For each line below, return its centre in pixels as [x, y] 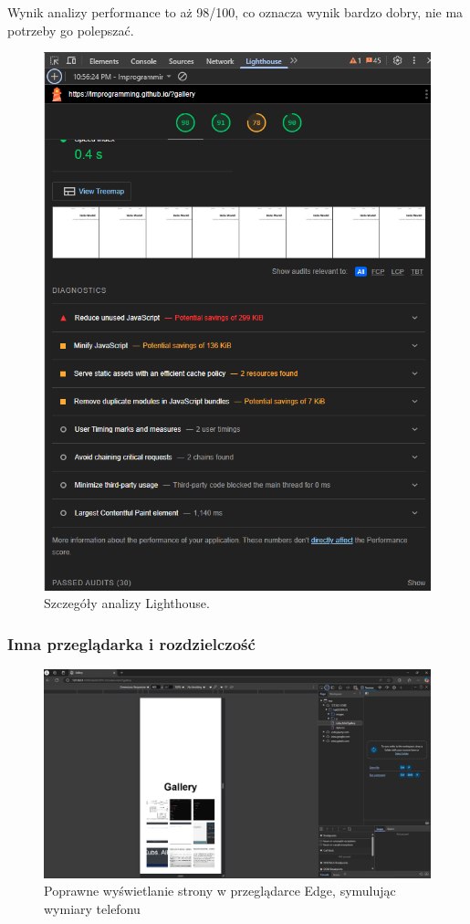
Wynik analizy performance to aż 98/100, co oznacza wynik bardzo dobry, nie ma [235, 12]
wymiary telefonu [92, 908]
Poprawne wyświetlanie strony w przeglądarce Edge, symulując [220, 891]
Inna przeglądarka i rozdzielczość [131, 643]
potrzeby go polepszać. [71, 30]
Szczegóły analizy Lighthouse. [127, 603]
